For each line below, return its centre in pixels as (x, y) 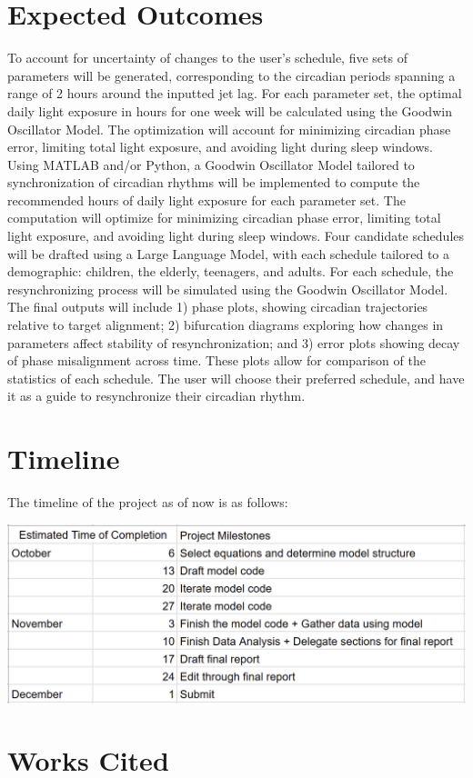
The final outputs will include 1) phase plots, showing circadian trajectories (218, 307)
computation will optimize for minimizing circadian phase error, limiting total (224, 218)
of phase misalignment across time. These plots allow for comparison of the (216, 360)
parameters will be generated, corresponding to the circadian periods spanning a (231, 75)
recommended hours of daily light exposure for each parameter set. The (206, 199)
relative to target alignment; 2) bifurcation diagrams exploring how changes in (226, 325)
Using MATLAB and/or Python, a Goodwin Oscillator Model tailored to (211, 164)
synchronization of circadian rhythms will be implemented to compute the (214, 182)
